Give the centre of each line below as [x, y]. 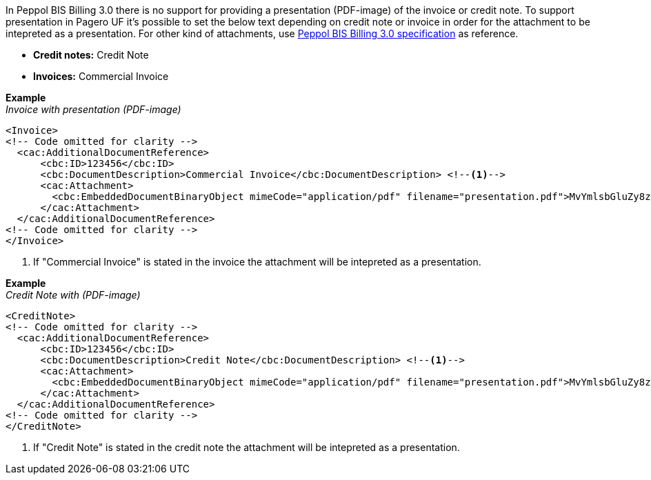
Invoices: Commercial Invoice [101, 76]
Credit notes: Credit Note [91, 55]
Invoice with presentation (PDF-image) [93, 109]
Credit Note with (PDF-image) [73, 295]
